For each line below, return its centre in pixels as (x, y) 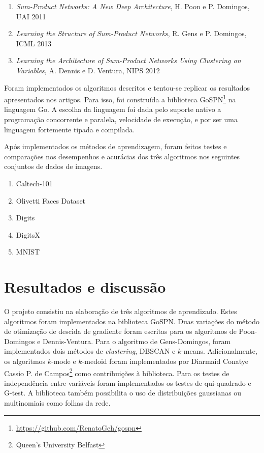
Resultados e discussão (85, 287)
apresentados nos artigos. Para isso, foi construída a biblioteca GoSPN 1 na (120, 98)
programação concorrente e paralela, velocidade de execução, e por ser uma (121, 119)
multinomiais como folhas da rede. (57, 403)
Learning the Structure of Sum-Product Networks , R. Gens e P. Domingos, (131, 33)
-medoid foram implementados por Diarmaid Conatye (165, 361)
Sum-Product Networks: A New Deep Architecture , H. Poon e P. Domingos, (133, 6)
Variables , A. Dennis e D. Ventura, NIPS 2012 (88, 70)
